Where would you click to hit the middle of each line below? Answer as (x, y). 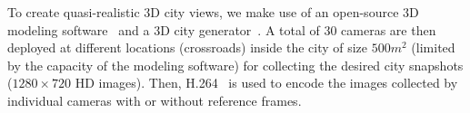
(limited (433, 47)
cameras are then (389, 29)
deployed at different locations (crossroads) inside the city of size (188, 47)
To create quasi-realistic (74, 12)
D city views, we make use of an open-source (275, 12)
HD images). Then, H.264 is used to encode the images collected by (266, 83)
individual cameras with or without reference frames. (155, 100)
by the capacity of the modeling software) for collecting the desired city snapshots (235, 65)
